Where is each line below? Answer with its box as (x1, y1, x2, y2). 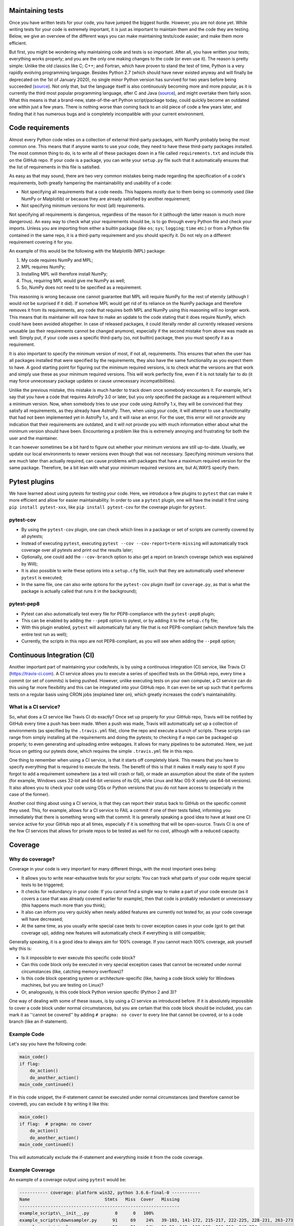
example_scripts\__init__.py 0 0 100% (19, 1210, 154, 1216)
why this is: (9, 945, 32, 951)
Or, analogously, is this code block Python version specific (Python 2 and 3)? (21, 989, 177, 995)
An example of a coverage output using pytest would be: (9, 1177, 127, 1183)
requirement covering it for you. (9, 239, 73, 245)
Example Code (9, 1031, 45, 1038)
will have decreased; (21, 916, 63, 922)
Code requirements (9, 124, 70, 132)
